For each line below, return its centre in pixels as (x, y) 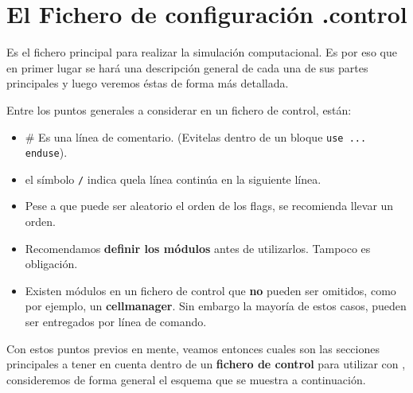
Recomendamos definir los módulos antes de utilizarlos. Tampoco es (198, 248)
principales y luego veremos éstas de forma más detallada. (148, 83)
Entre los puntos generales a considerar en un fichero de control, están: (179, 109)
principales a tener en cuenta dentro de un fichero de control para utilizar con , (206, 364)
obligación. (51, 264)
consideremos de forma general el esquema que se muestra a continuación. (186, 379)
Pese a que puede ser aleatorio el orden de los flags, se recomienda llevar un (209, 206)
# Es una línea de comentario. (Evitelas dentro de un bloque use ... (196, 136)
